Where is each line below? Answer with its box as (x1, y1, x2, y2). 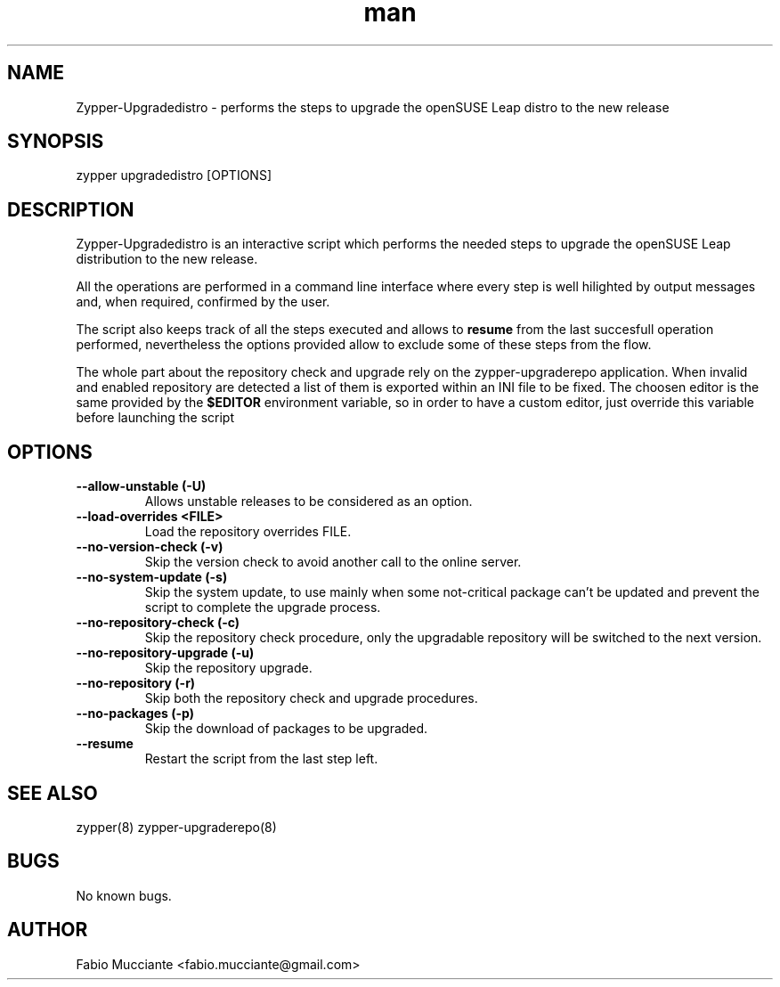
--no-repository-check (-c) (76, 615, 240, 631)
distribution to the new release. (76, 251, 258, 267)
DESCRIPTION (7, 198, 134, 221)
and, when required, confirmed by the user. (76, 294, 330, 310)
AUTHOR (7, 918, 88, 942)
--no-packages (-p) (76, 706, 195, 722)
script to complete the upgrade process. (144, 600, 381, 616)
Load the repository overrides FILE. (144, 524, 352, 540)
